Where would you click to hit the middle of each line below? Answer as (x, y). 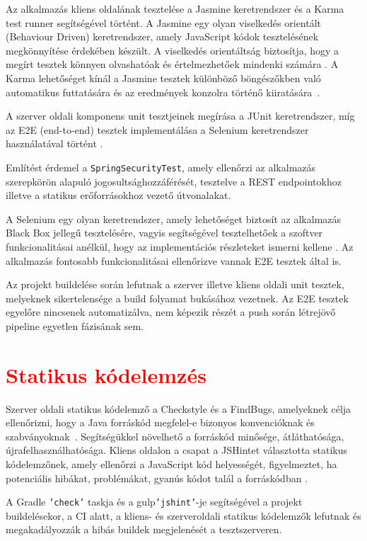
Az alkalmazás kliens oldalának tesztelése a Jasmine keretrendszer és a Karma (175, 8)
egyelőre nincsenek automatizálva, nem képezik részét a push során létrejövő (171, 312)
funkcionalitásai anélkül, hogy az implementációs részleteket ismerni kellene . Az (180, 246)
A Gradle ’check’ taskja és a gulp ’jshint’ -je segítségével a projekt (154, 502)
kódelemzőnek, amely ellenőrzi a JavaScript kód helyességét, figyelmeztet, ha (171, 464)
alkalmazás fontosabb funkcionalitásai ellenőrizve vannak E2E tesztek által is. (174, 260)
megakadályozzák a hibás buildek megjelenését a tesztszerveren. (144, 529)
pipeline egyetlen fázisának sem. (75, 325)
